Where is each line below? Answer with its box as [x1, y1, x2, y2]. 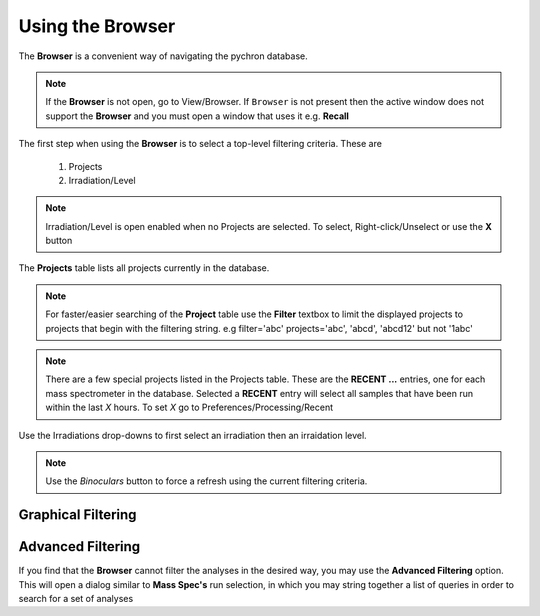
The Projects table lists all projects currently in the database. [18, 262, 270, 274]
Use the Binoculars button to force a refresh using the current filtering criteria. [45, 475, 368, 487]
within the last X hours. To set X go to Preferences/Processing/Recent [45, 401, 334, 414]
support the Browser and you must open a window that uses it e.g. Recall [45, 110, 350, 122]
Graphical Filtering [18, 506, 137, 524]
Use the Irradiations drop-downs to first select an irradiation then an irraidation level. [18, 429, 367, 441]
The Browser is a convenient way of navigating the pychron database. [18, 50, 309, 62]
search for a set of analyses [18, 593, 134, 605]
